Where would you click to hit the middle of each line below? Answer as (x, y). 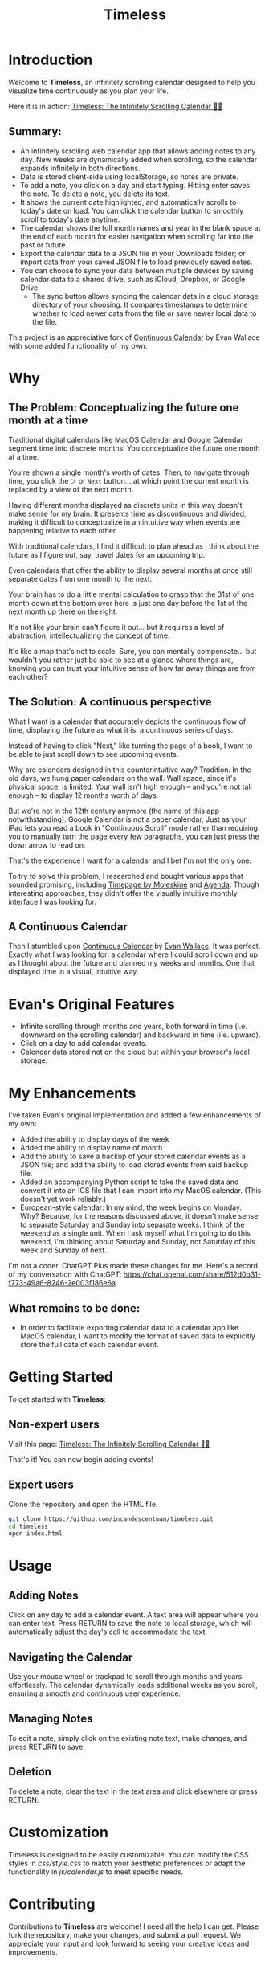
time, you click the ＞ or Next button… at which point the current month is (128, 480)
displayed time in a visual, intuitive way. (73, 972)
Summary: (35, 131)
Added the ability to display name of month (91, 1148)
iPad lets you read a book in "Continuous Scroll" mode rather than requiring (133, 827)
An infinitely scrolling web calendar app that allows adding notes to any (138, 151)
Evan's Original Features (92, 1004)
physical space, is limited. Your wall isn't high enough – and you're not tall (130, 786)
